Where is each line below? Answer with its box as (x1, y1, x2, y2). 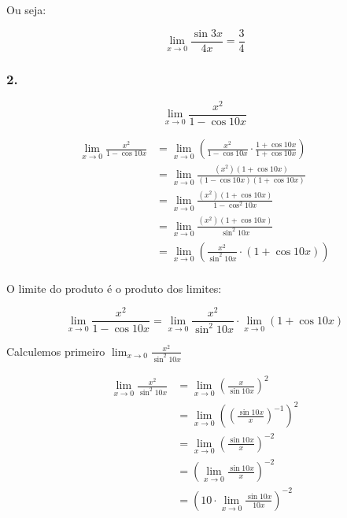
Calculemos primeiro (6, 342, 105, 359)
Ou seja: (6, 2, 46, 17)
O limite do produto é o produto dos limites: (6, 279, 222, 296)
